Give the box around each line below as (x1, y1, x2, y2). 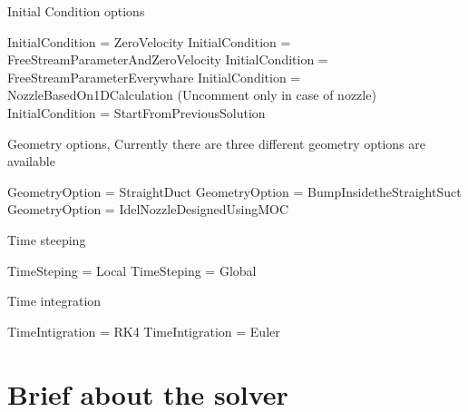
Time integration (7, 291, 102, 310)
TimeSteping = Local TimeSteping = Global (7, 260, 257, 280)
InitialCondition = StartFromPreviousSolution (7, 103, 266, 122)
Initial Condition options (7, 2, 145, 20)
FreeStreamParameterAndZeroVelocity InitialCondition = (7, 50, 328, 69)
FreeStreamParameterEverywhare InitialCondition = (7, 67, 301, 86)
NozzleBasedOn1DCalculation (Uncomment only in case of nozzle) (7, 85, 376, 104)
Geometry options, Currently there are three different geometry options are (7, 133, 426, 152)
